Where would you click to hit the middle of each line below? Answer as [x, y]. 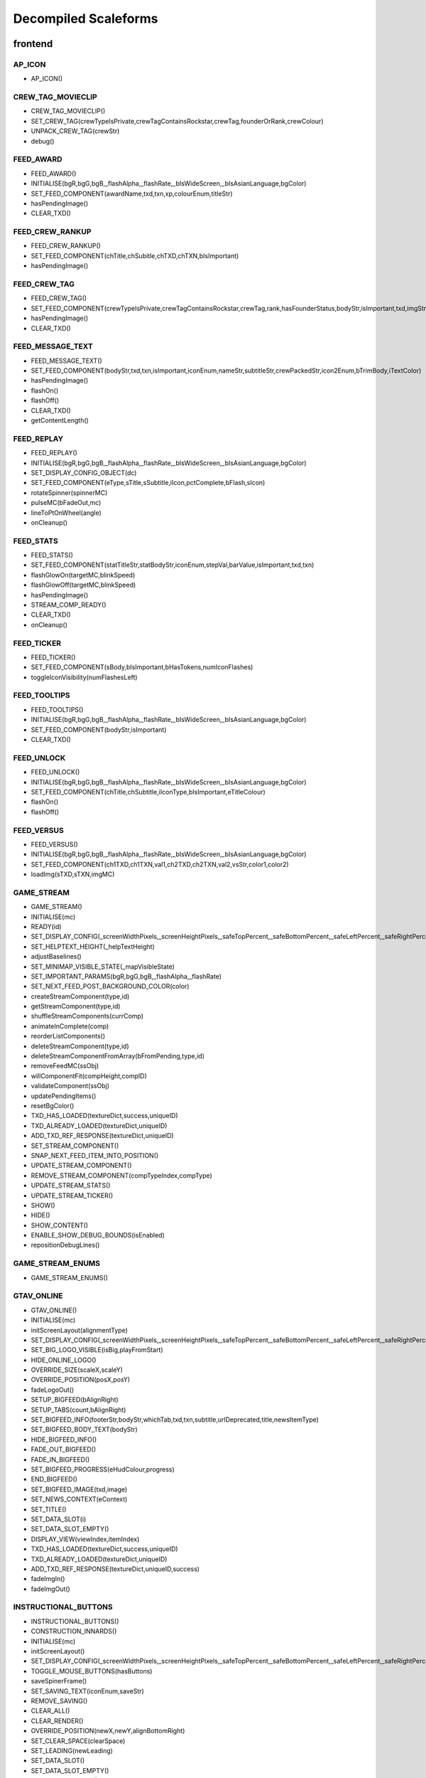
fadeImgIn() [48, 1579]
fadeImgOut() [50, 1589]
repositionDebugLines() [65, 1245]
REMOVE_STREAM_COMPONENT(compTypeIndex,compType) [121, 1175]
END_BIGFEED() [54, 1479]
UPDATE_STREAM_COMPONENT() [81, 1166]
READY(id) [46, 926]
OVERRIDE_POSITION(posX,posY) [81, 1380]
